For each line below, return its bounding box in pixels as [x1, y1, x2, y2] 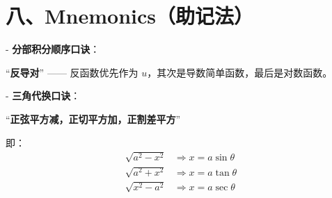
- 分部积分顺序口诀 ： [6, 42, 100, 56]
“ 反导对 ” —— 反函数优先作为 [6, 65, 139, 79]
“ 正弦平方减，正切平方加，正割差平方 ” [6, 111, 181, 126]
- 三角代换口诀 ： [6, 88, 81, 103]
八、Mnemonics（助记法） [6, 1, 253, 30]
